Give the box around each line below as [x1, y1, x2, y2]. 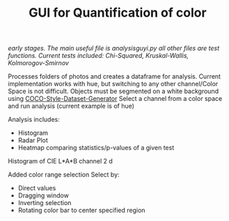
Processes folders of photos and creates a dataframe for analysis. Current [8, 72, 221, 81]
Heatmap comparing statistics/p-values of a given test [17, 144, 175, 152]
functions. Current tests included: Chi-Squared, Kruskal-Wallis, [8, 51, 189, 60]
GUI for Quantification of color [28, 5, 207, 21]
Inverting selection [17, 199, 72, 207]
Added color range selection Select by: [8, 170, 120, 179]
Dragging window [17, 191, 69, 199]
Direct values [17, 184, 56, 193]
